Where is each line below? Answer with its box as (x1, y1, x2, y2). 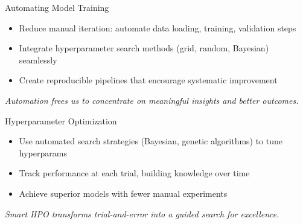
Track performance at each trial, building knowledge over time (19, 167, 250, 179)
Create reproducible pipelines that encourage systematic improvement (19, 74, 278, 86)
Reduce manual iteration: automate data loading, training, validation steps (19, 21, 296, 34)
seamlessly (19, 53, 57, 66)
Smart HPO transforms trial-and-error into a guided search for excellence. (5, 207, 279, 220)
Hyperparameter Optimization (5, 114, 117, 127)
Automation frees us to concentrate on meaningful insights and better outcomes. (5, 94, 299, 106)
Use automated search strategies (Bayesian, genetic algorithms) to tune (19, 135, 283, 147)
